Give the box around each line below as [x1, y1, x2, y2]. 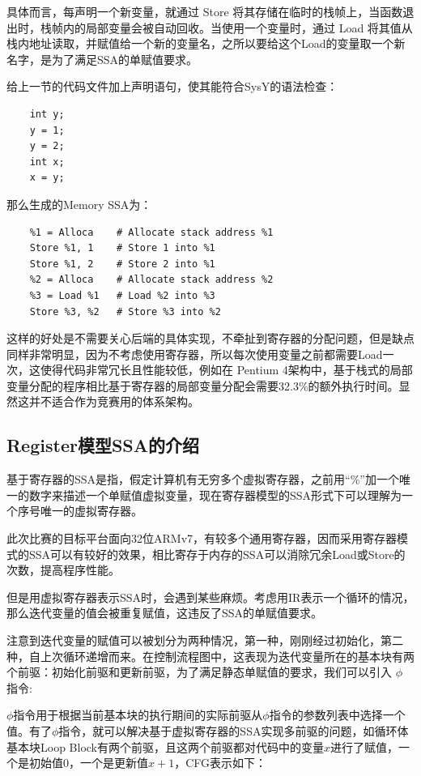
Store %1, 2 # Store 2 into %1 [29, 258, 215, 270]
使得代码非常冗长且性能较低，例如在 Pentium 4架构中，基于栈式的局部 [40, 361, 413, 378]
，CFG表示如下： [174, 754, 266, 771]
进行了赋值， [330, 738, 399, 755]
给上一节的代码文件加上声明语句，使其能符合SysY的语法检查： [6, 78, 338, 95]
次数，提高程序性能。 [6, 561, 120, 578]
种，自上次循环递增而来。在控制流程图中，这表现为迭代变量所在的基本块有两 [6, 647, 415, 664]
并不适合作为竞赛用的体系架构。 [28, 393, 199, 410]
